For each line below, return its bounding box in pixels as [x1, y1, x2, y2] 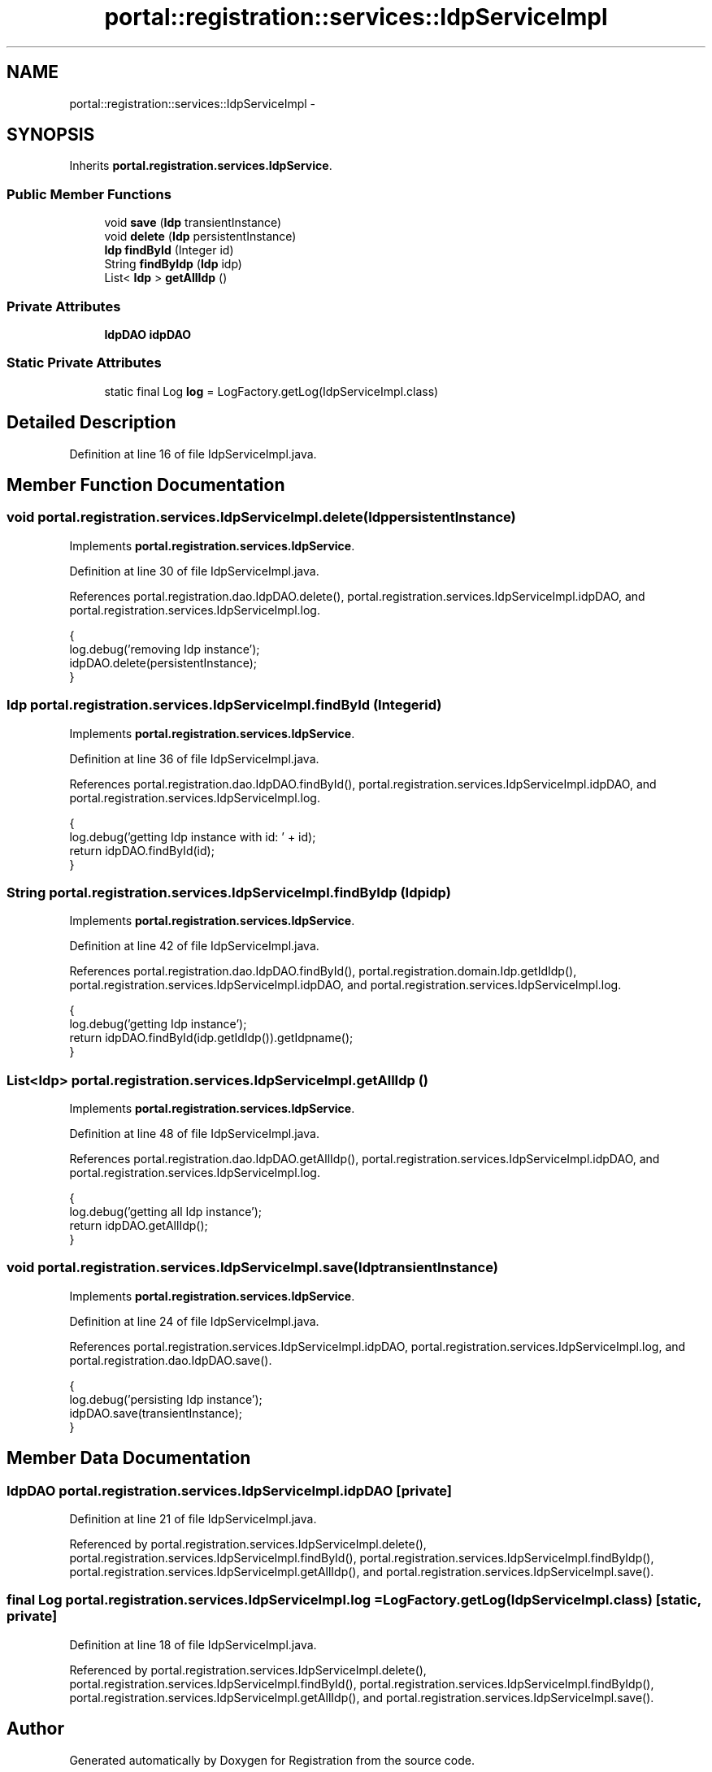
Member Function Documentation [7, 474, 285, 495]
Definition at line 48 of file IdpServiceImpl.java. [69, 1127, 319, 1140]
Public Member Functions [7, 185, 171, 202]
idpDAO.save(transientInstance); [69, 1405, 243, 1420]
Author [7, 1718, 64, 1739]
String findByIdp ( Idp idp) [104, 257, 242, 271]
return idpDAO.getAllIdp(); [69, 1218, 208, 1232]
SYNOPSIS [7, 124, 95, 145]
